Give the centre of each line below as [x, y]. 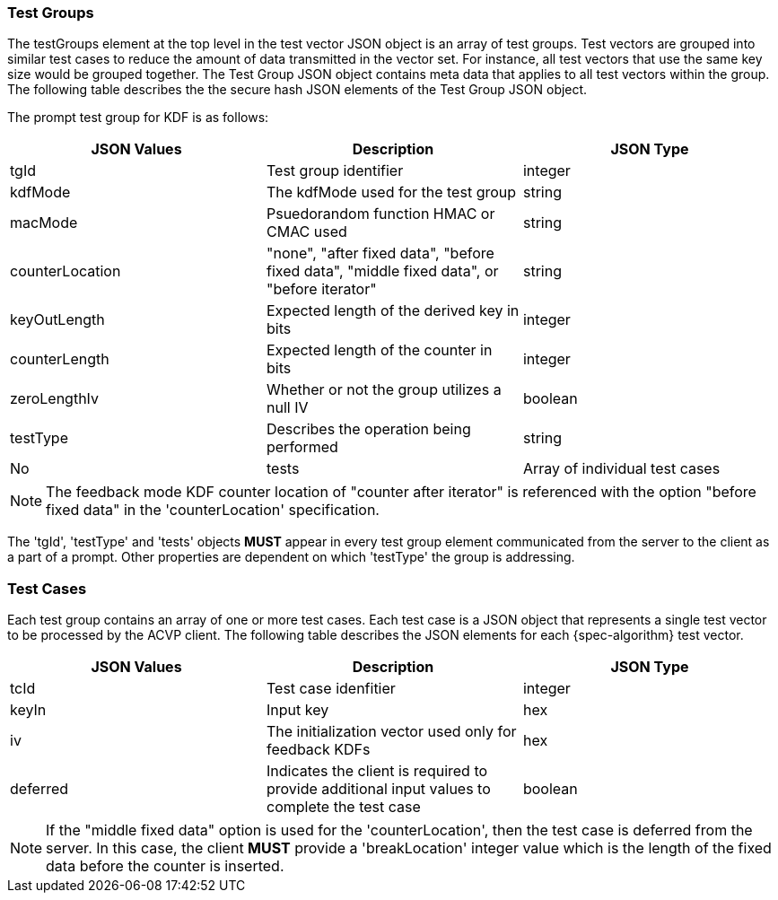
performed [302, 447]
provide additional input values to [378, 789]
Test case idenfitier [331, 689]
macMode [44, 223]
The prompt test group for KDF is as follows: [138, 118]
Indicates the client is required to [377, 771]
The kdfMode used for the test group [391, 192]
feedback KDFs [318, 750]
